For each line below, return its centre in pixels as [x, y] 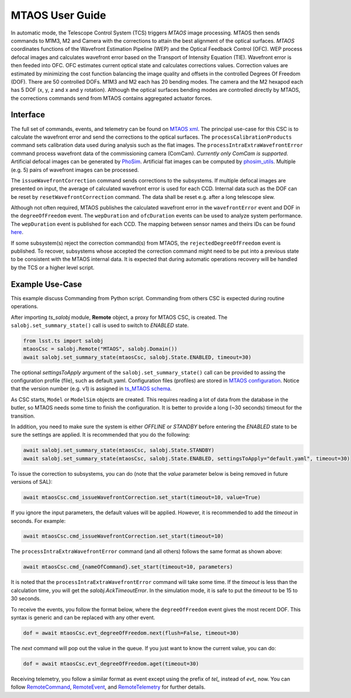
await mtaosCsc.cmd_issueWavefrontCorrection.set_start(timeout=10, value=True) [142, 498]
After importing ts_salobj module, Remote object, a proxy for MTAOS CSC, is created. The [119, 317]
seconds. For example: [38, 521]
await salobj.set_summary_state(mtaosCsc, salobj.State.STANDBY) [119, 450]
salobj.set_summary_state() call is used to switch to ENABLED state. [100, 325]
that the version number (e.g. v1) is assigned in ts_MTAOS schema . [91, 388]
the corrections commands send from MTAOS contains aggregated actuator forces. [111, 98]
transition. [23, 416]
